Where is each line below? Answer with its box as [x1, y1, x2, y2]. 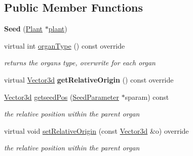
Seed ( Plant [4, 23, 43, 34]
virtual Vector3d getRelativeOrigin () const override [4, 74, 174, 85]
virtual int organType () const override [4, 40, 125, 51]
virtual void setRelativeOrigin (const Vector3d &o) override [4, 125, 189, 136]
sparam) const [125, 91, 169, 102]
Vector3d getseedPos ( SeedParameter [4, 91, 120, 102]
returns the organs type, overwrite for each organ [4, 57, 156, 68]
